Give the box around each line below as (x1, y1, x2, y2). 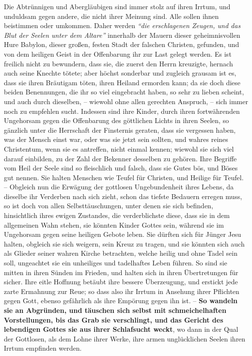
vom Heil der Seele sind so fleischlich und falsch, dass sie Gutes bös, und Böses (4, 163, 238, 173)
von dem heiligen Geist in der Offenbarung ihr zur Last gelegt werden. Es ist (4, 48, 232, 59)
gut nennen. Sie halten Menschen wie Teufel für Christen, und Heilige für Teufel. (4, 172, 244, 182)
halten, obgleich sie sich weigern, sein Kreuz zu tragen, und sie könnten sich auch (4, 238, 245, 248)
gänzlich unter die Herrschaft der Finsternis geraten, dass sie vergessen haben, (4, 124, 236, 135)
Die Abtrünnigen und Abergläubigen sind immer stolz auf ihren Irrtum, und (4, 1, 231, 11)
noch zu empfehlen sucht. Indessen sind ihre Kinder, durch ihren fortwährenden (4, 106, 240, 116)
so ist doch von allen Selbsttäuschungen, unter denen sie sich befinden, (4, 201, 213, 211)
